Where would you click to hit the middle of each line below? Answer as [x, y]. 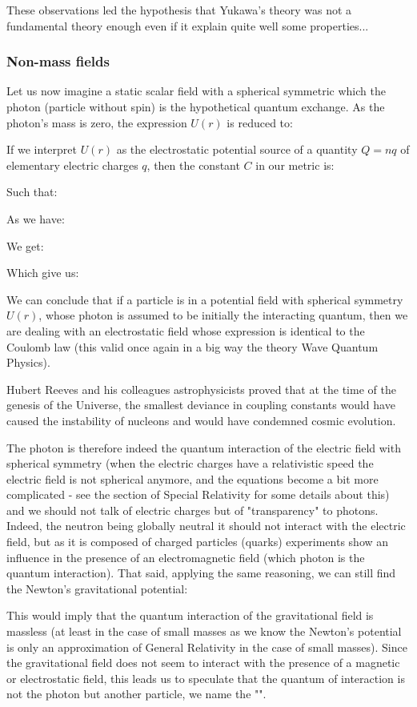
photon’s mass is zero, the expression [97, 122]
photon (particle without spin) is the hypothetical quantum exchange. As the [196, 106]
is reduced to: [260, 122]
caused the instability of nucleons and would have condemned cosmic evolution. [201, 420]
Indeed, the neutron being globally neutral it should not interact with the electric [206, 526]
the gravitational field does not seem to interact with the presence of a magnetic [203, 663]
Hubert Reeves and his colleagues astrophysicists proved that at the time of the [201, 389]
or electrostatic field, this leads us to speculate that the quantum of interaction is [206, 678]
